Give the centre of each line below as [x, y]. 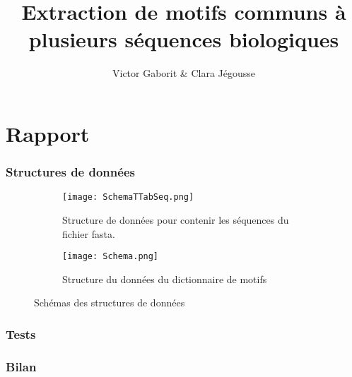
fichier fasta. [89, 233]
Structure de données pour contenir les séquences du [176, 219]
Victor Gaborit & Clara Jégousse [183, 73]
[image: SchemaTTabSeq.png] [128, 197]
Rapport [48, 133]
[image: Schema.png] [111, 257]
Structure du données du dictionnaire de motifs [165, 279]
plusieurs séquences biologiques [184, 39]
